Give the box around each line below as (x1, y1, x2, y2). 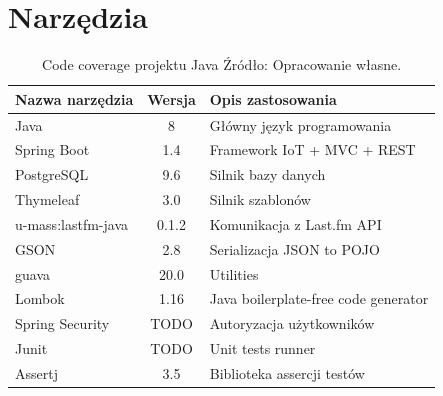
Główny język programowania (209, 114, 392, 135)
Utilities (209, 263, 259, 284)
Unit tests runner (209, 338, 316, 359)
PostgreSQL (15, 164, 89, 185)
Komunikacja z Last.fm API (209, 213, 382, 234)
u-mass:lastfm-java (15, 213, 128, 234)
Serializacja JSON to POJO (209, 238, 380, 259)
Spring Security (15, 313, 110, 334)
